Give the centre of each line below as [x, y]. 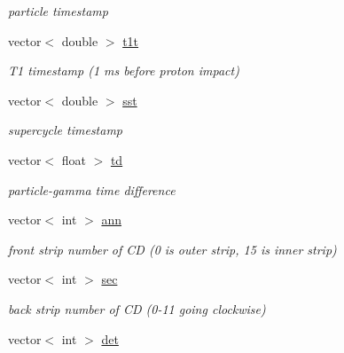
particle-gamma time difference [92, 189]
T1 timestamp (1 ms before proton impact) [124, 71]
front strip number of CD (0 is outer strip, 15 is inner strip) [172, 249]
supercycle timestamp [66, 130]
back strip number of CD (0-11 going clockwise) [137, 308]
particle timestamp [58, 11]
